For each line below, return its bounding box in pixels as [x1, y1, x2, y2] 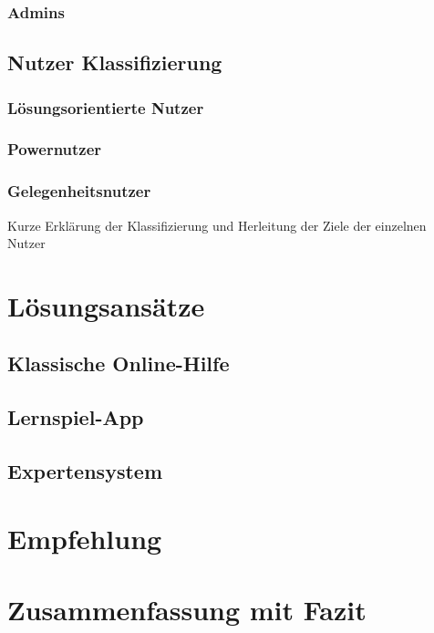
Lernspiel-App [7, 403, 144, 431]
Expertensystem [7, 457, 162, 485]
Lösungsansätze [7, 286, 205, 324]
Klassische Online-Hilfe [7, 349, 230, 378]
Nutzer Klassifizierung [7, 48, 222, 77]
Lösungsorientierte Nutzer [7, 96, 204, 119]
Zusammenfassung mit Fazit [7, 591, 367, 628]
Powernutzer [7, 138, 102, 161]
